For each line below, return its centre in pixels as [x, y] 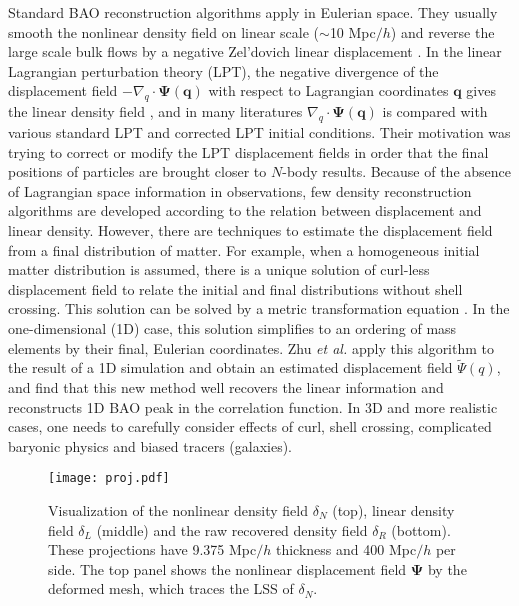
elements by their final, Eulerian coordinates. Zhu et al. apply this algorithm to [251, 347]
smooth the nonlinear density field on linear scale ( [164, 31]
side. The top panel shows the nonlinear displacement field [227, 568]
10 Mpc [352, 31]
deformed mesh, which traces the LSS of [171, 588]
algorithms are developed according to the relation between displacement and [245, 210]
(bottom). [421, 529]
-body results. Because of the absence [397, 171]
